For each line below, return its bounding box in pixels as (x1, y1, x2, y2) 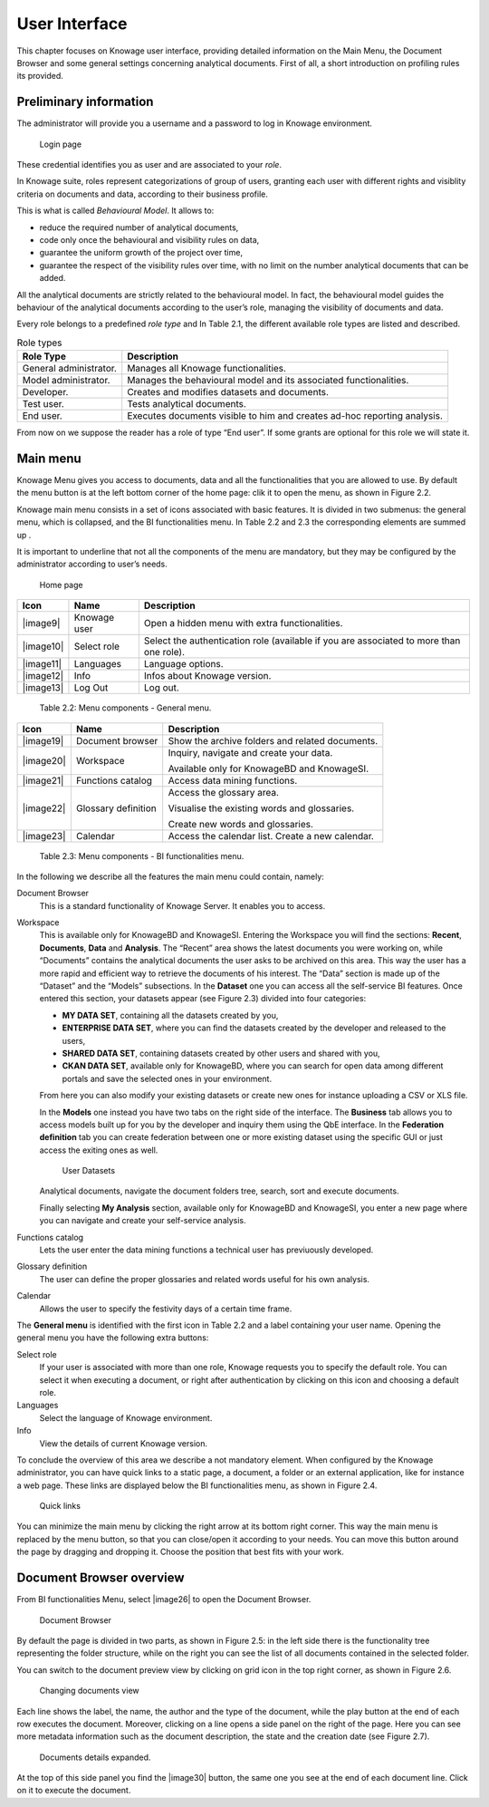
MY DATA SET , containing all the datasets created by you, (62, 1010, 279, 1020)
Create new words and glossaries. (168, 817, 314, 830)
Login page (39, 139, 81, 150)
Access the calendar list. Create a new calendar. (168, 829, 375, 842)
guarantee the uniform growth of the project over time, (39, 247, 244, 258)
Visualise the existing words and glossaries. (168, 802, 355, 815)
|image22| (22, 802, 66, 815)
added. (39, 273, 66, 284)
